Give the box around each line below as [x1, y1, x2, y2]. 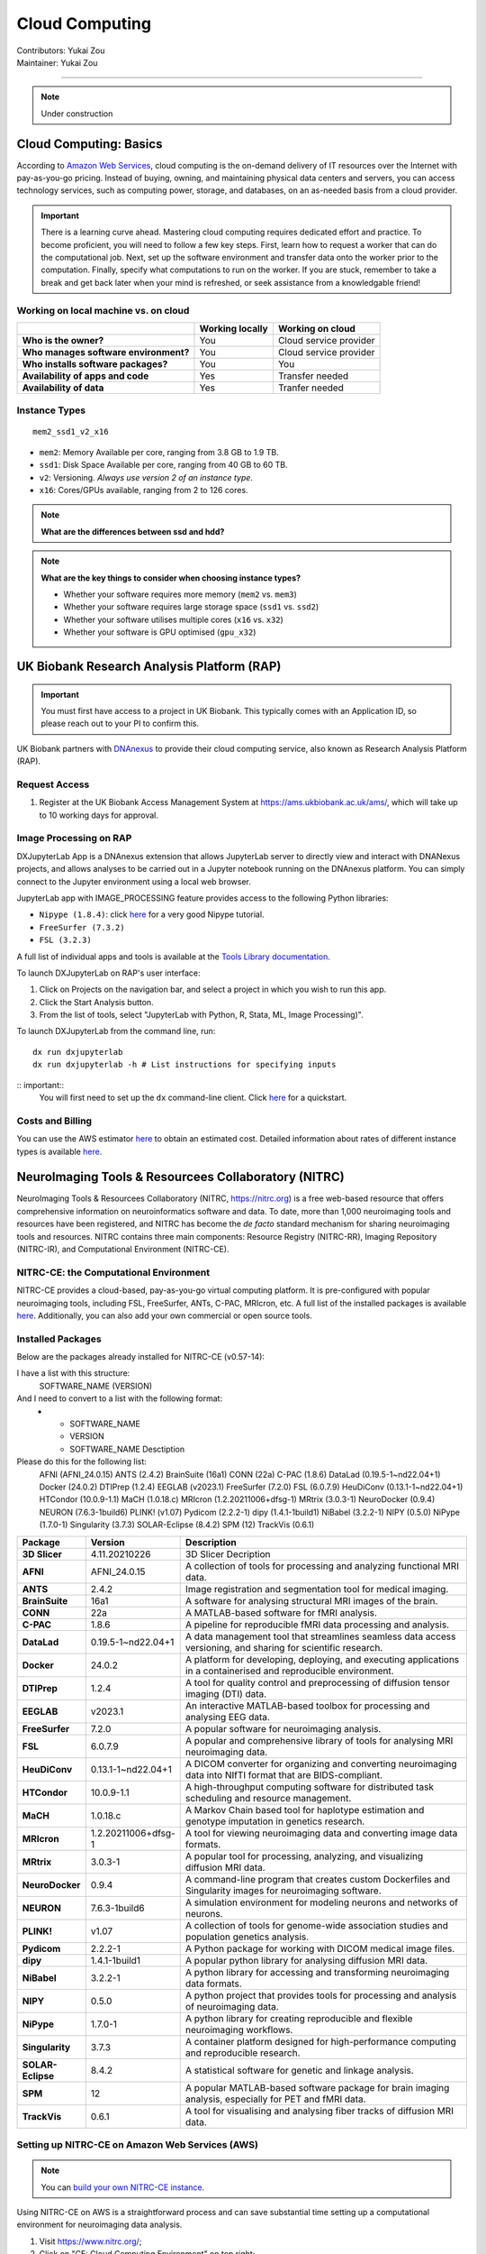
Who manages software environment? [22, 345, 190, 358]
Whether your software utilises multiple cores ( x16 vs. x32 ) [63, 614, 283, 625]
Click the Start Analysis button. [39, 996, 154, 1007]
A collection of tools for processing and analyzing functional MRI [184, 1560, 459, 1572]
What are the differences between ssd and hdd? [40, 526, 225, 536]
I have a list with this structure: [16, 1368, 130, 1379]
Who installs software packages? [22, 357, 168, 370]
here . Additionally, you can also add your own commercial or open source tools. [16, 1310, 312, 1321]
